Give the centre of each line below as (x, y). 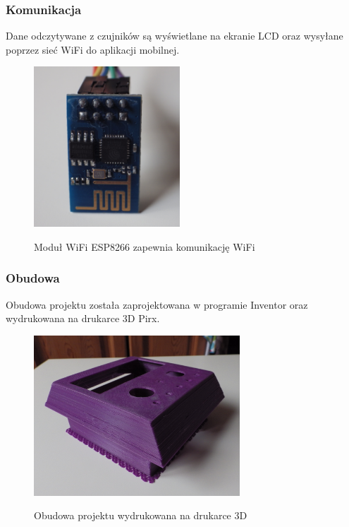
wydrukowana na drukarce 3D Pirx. (83, 318)
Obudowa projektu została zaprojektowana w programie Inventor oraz (157, 304)
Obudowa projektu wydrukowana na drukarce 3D (141, 515)
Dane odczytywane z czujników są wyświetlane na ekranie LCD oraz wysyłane (174, 36)
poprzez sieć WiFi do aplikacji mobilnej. (93, 49)
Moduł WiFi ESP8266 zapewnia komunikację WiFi (145, 246)
